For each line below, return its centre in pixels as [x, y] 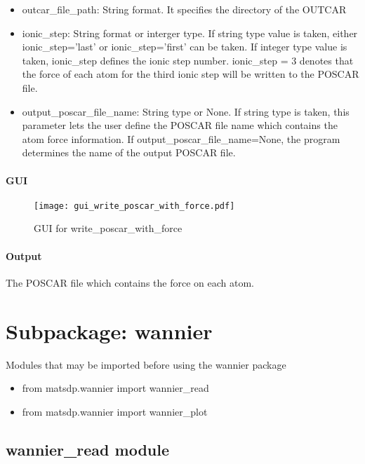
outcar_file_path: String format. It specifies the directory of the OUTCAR [184, 9]
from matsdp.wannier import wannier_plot [115, 411]
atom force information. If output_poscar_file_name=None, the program [181, 138]
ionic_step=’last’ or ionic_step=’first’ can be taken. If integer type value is [185, 47]
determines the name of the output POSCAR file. [129, 152]
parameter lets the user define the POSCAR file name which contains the [180, 125]
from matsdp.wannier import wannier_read [115, 388]
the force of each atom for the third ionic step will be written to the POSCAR [191, 74]
